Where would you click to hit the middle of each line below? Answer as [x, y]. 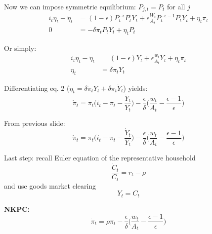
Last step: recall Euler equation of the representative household [100, 158]
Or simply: [20, 48]
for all [176, 6]
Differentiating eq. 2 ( [37, 88]
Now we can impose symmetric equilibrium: [70, 6]
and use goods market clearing [50, 185]
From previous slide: [35, 123]
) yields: [135, 88]
